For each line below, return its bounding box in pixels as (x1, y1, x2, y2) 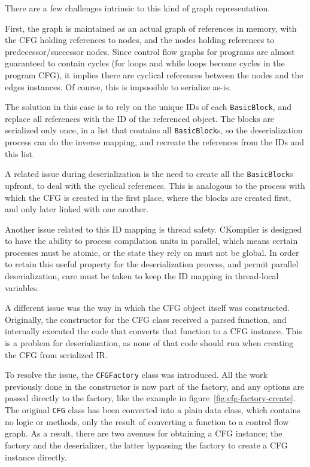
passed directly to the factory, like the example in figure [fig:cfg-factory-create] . (5, 392, 296, 404)
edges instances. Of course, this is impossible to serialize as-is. (5, 80, 232, 93)
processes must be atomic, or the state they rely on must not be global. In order (5, 246, 299, 258)
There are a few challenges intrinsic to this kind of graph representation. (5, 2, 271, 14)
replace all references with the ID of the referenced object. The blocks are (5, 112, 275, 124)
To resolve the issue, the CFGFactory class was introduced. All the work (5, 368, 268, 381)
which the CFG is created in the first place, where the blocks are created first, (5, 191, 291, 203)
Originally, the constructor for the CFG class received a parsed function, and (5, 313, 287, 325)
